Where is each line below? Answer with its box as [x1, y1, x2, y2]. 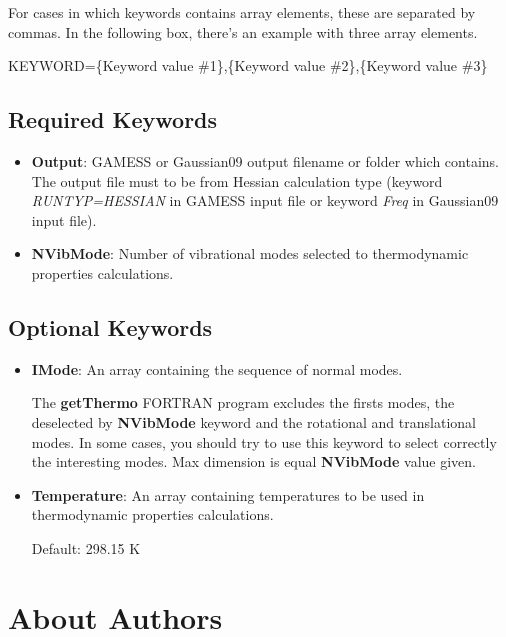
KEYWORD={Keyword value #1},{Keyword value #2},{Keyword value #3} [8, 55, 488, 76]
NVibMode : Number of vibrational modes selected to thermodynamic [31, 243, 469, 264]
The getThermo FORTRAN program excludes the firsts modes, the [31, 392, 455, 413]
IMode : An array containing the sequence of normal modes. [31, 358, 403, 379]
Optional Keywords [8, 311, 213, 342]
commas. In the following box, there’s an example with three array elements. [8, 21, 478, 42]
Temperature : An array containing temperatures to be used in [31, 484, 425, 505]
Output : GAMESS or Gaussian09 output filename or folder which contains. [31, 150, 499, 171]
